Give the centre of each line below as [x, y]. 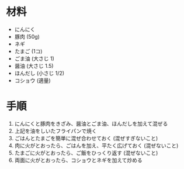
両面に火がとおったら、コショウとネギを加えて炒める [79, 160]
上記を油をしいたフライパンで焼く [56, 131]
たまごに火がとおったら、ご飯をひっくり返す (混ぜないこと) [86, 153]
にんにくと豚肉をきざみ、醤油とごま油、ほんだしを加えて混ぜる [91, 123]
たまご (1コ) [28, 51]
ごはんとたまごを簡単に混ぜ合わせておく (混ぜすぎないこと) [86, 138]
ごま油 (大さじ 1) [34, 58]
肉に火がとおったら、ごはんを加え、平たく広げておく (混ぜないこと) [96, 145]
